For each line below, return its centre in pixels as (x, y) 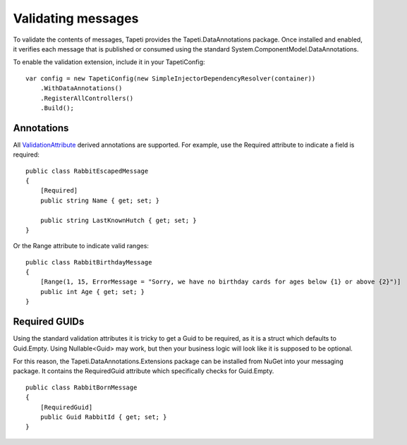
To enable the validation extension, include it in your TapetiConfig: (109, 62)
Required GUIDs (49, 322)
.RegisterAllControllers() (87, 98)
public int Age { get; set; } (92, 292)
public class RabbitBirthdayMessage (89, 262)
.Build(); (57, 108)
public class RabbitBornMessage (81, 387)
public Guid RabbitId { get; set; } (103, 417)
